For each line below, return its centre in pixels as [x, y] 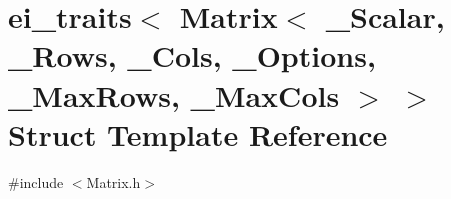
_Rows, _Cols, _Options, [192, 55]
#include [36, 181]
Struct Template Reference [198, 133]
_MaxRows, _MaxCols [174, 94]
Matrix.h [113, 181]
